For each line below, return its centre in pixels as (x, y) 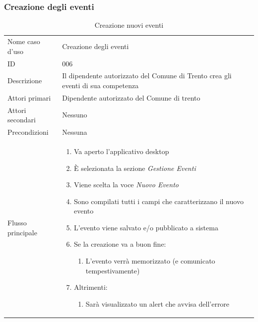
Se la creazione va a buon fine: (120, 244)
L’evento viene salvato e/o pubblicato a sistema (146, 227)
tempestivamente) (113, 270)
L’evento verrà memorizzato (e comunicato (150, 261)
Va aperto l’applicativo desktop (121, 151)
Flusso (17, 223)
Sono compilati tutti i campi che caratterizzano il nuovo (159, 201)
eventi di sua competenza (100, 85)
